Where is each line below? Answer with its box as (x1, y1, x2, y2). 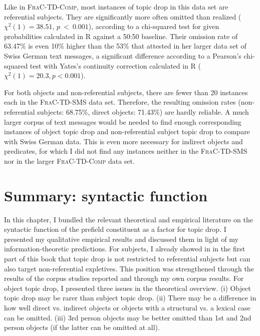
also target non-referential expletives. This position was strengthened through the (4, 263, 254, 273)
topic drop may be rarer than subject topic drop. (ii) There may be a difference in (4, 292, 256, 303)
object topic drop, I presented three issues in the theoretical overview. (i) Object (4, 282, 251, 293)
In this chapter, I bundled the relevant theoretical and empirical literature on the (4, 214, 253, 224)
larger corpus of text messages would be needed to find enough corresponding (4, 116, 241, 127)
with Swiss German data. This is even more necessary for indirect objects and (4, 136, 243, 146)
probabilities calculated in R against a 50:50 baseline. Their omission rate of (4, 31, 238, 41)
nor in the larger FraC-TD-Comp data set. (4, 155, 135, 166)
